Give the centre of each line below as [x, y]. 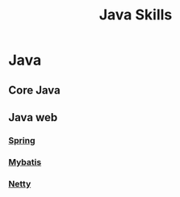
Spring [22, 140]
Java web [33, 117]
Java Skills [136, 15]
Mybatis [25, 161]
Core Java [34, 90]
